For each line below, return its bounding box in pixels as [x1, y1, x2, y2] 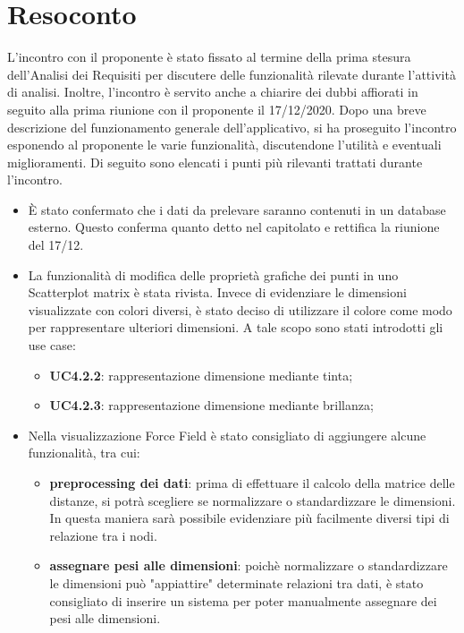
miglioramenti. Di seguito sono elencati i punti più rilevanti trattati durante [7, 152, 423, 171]
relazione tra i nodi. [49, 526, 157, 544]
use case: [28, 336, 76, 355]
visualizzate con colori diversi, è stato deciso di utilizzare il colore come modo [28, 300, 452, 319]
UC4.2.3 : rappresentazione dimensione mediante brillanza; [49, 396, 374, 415]
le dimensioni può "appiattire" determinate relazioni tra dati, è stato [49, 573, 424, 592]
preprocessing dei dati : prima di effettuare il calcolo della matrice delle [49, 474, 455, 492]
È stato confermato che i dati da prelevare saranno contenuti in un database [28, 200, 446, 218]
